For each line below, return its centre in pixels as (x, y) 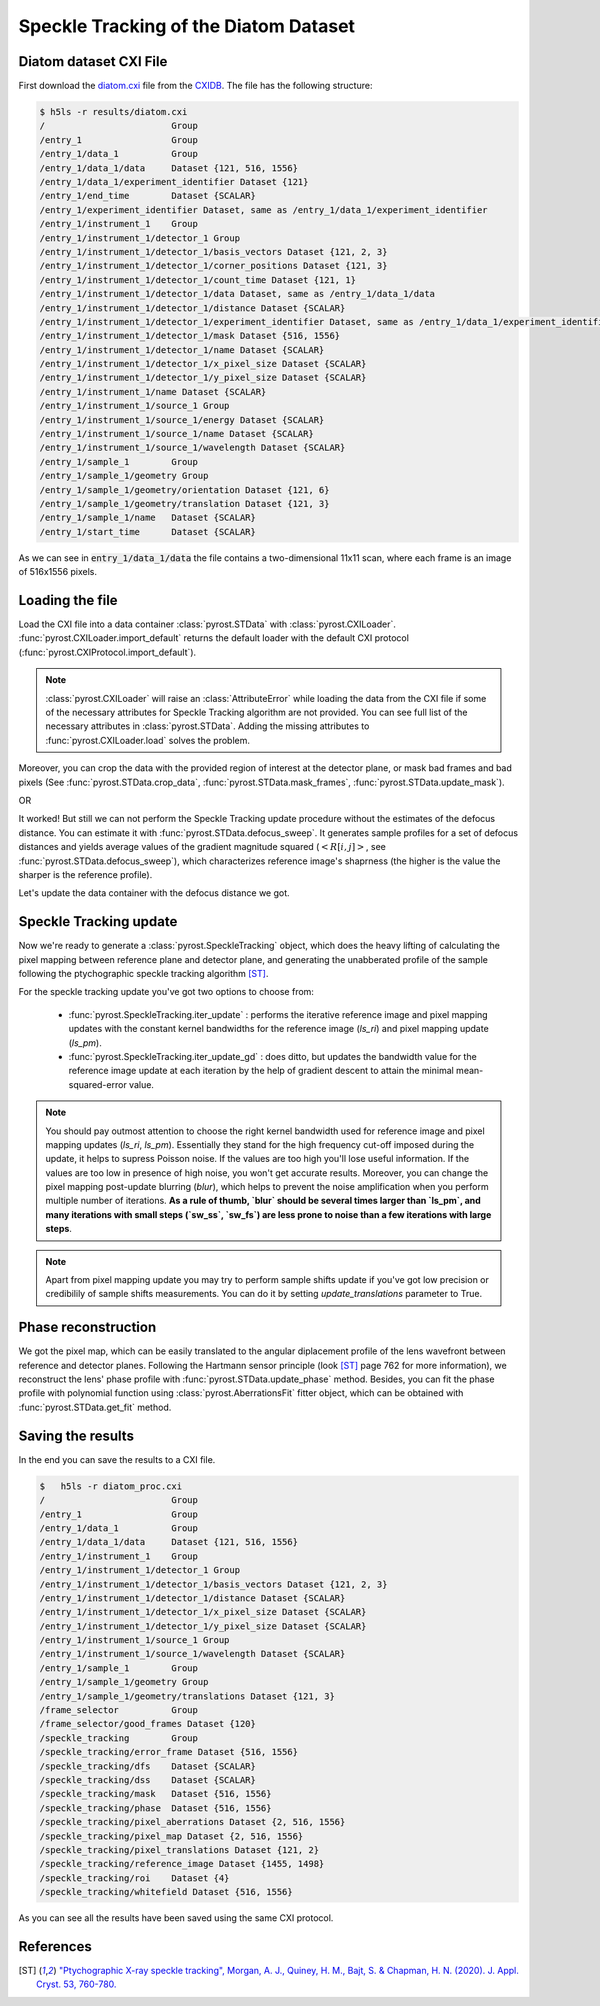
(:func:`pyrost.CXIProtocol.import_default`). (107, 652)
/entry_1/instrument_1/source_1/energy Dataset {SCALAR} (182, 419)
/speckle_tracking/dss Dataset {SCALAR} (148, 1779)
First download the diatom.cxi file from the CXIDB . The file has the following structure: (195, 86)
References (55, 1946)
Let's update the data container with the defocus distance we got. (154, 893)
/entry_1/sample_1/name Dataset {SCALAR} (148, 518)
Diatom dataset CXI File (93, 61)
